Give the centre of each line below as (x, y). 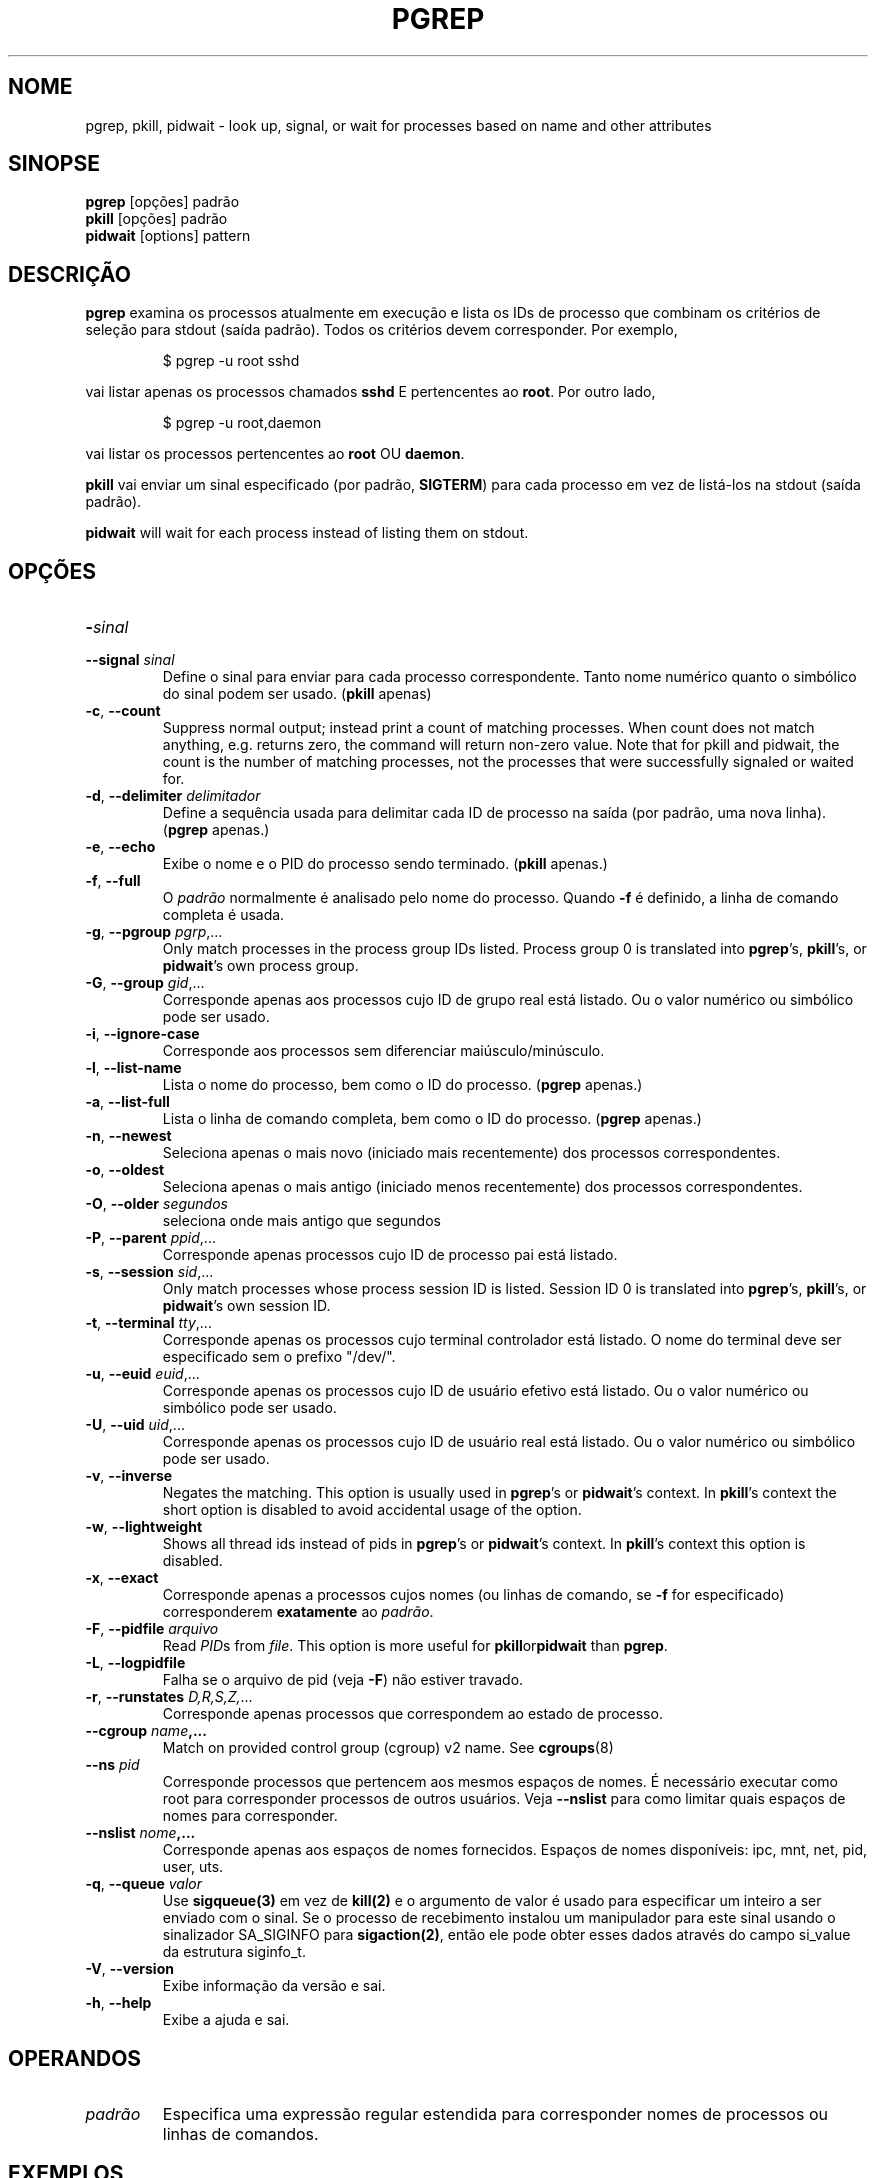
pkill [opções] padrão (156, 219)
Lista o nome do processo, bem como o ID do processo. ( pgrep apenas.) (402, 1085)
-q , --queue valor (143, 1884)
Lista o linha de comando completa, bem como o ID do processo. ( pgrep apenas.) (432, 1119)
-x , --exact (122, 1578)
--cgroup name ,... (146, 1731)
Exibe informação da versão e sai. (274, 1986)
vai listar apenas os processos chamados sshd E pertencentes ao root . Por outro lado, (370, 392)
